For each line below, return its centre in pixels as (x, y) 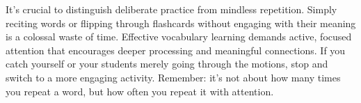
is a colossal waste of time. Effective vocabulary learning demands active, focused (179, 37)
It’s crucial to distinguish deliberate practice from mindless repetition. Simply (171, 9)
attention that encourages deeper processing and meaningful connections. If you (176, 50)
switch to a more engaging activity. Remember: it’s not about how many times (173, 77)
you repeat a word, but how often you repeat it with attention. (140, 91)
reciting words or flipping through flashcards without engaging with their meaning (181, 23)
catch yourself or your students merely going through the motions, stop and (167, 64)
